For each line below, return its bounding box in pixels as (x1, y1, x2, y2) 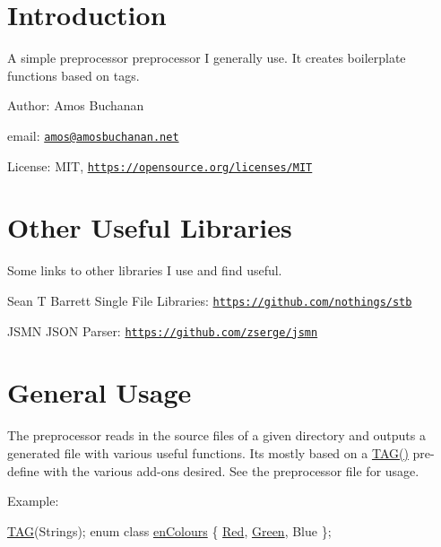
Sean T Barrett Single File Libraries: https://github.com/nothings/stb (7, 291, 412, 309)
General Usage (7, 374, 192, 411)
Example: (7, 491, 59, 510)
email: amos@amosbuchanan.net (7, 126, 179, 144)
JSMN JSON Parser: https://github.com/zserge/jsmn (7, 321, 318, 340)
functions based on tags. (7, 65, 140, 84)
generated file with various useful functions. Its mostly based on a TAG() (7, 443, 409, 462)
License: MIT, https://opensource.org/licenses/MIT (7, 156, 313, 175)
